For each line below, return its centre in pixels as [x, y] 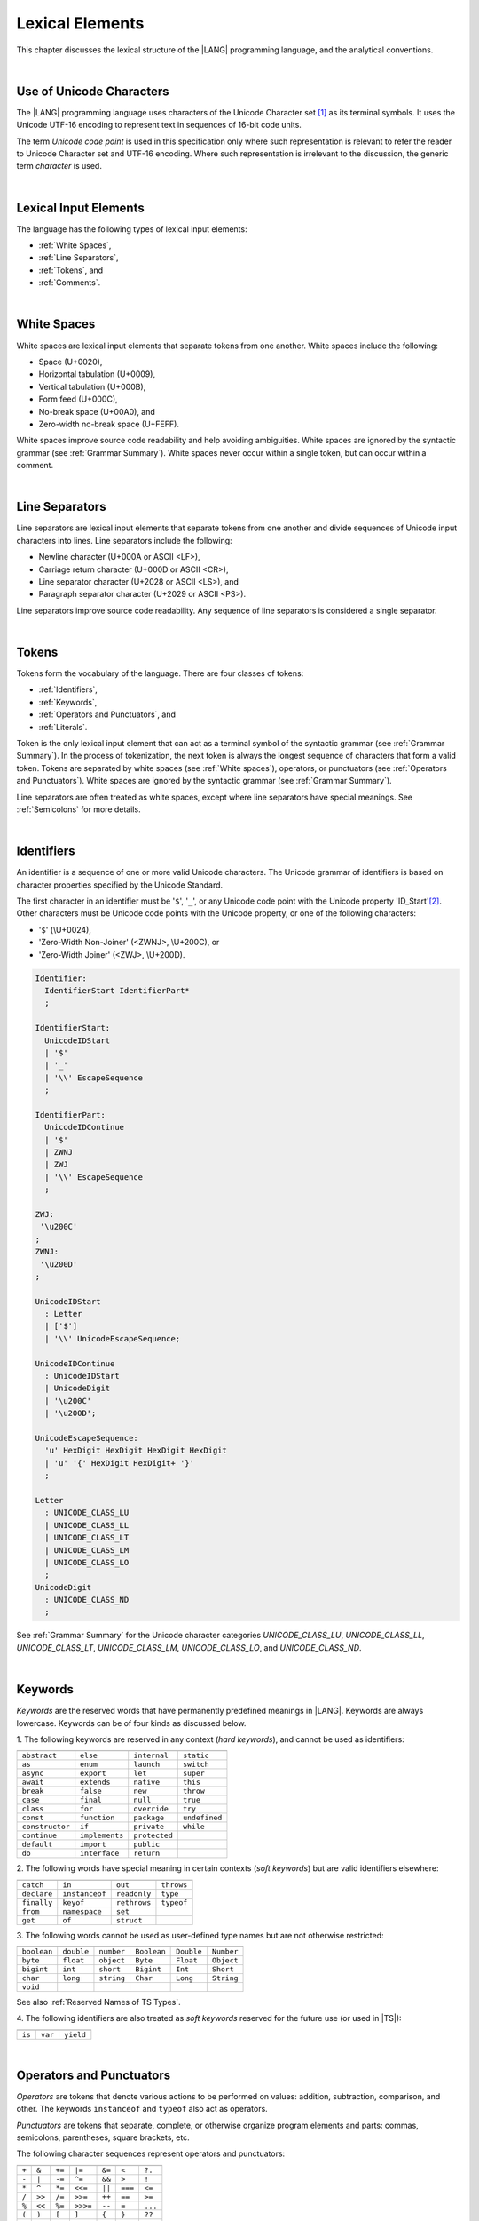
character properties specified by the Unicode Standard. [120, 885]
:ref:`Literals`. [63, 727]
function [98, 1818]
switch [196, 1765]
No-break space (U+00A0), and [97, 411]
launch [147, 1765]
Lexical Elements [80, 23]
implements [102, 1836]
